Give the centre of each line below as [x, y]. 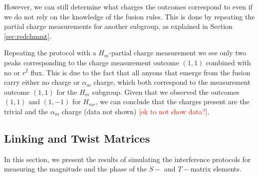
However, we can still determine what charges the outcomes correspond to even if [128, 6]
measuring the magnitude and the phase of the [76, 169]
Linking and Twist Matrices [77, 138]
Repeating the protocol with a [50, 53]
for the [67, 91]
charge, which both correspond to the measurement [172, 82]
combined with [228, 62]
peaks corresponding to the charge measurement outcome [92, 62]
